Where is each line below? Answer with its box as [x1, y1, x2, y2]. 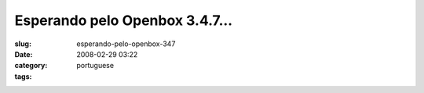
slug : [14, 39, 31, 48]
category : [14, 61, 48, 70]
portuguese [76, 61, 114, 70]
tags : [14, 71, 32, 81]
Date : [14, 49, 33, 59]
